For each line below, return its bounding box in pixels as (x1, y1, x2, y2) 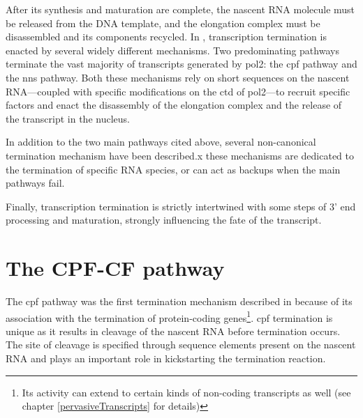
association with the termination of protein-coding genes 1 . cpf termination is (6, 308, 333, 325)
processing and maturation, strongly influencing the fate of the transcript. (6, 212, 322, 227)
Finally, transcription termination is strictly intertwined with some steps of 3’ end (6, 199, 356, 213)
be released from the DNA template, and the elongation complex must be (6, 15, 320, 30)
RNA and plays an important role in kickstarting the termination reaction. (6, 351, 326, 366)
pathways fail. (6, 176, 65, 190)
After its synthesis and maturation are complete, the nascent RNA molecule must (6, 2, 355, 16)
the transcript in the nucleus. (6, 111, 130, 125)
